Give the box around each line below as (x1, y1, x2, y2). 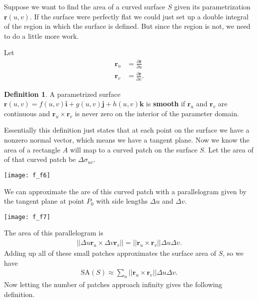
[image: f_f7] (4, 213, 51, 221)
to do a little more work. (4, 30, 79, 41)
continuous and (4, 108, 50, 118)
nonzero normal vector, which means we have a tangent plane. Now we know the (4, 135, 250, 145)
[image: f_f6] (4, 171, 51, 179)
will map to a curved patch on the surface (70, 144, 198, 154)
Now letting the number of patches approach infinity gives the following (4, 279, 222, 289)
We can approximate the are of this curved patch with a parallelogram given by (4, 186, 247, 196)
